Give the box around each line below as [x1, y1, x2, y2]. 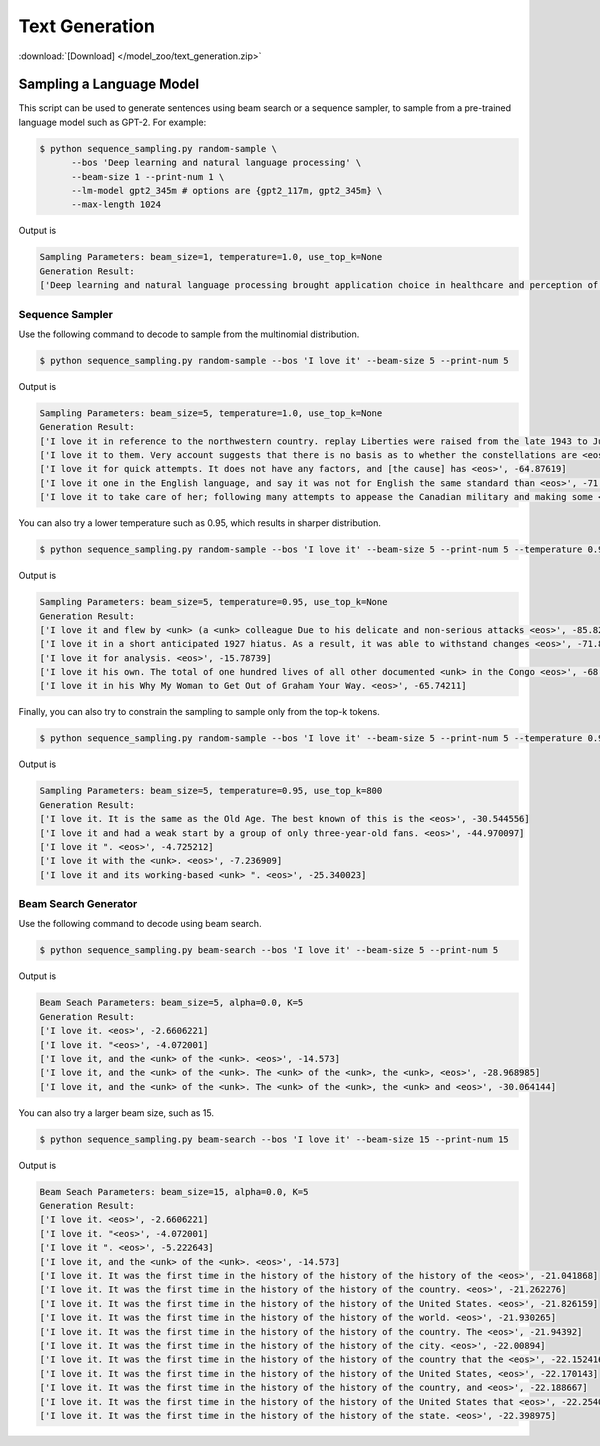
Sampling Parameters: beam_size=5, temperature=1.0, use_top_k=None [39, 407, 383, 419]
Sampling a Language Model [18, 76, 200, 93]
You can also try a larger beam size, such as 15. [18, 1106, 215, 1119]
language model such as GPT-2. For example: [18, 116, 207, 128]
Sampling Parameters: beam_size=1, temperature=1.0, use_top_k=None [39, 251, 383, 263]
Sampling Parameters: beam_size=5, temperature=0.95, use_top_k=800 [39, 785, 383, 797]
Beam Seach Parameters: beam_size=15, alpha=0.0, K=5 [39, 1186, 309, 1197]
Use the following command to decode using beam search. [18, 918, 262, 930]
